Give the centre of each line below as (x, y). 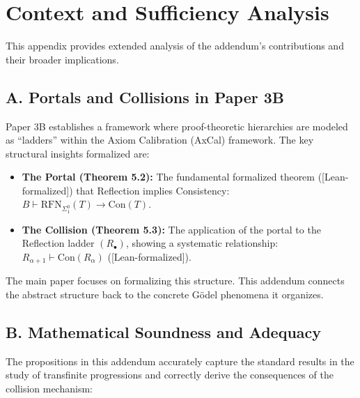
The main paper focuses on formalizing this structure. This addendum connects (175, 281)
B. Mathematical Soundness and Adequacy (164, 331)
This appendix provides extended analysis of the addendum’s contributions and (175, 46)
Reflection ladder (58, 243)
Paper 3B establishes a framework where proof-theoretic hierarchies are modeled (177, 126)
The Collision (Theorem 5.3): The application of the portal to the (171, 229)
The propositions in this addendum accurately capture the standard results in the (180, 361)
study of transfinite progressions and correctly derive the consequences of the (170, 375)
